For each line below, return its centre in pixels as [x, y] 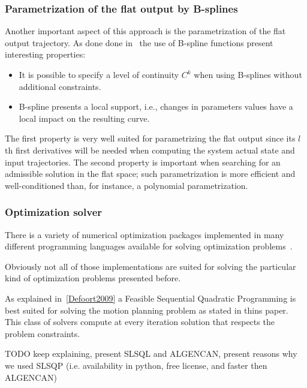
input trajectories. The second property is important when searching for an [143, 162]
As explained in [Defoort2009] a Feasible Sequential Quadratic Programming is [151, 298]
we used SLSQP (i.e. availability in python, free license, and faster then [136, 365]
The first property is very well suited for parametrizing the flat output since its [150, 138]
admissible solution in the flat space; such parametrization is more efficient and [150, 174]
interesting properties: [45, 54]
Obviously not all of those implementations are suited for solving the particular [151, 266]
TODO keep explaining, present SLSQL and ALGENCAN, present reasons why [151, 354]
